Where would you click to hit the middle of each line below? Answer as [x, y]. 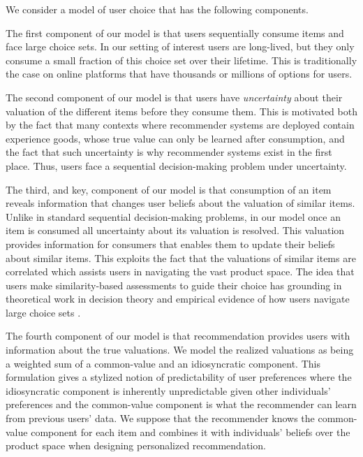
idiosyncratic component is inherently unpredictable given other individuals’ [168, 390]
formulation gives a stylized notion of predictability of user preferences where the [179, 377]
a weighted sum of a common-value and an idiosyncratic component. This [163, 363]
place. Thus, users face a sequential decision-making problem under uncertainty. [176, 165]
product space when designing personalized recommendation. [136, 445]
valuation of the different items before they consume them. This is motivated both [181, 111]
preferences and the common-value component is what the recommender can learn [181, 404]
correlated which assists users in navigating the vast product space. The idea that [180, 271]
